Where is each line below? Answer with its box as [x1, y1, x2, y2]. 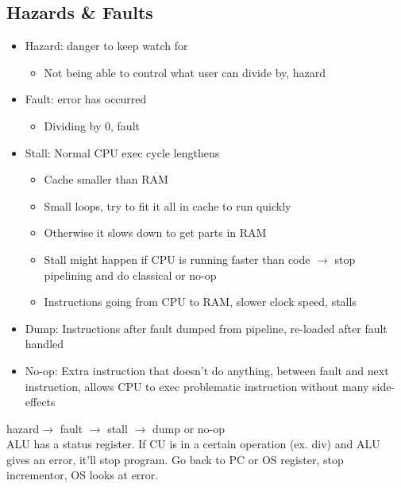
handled [25, 335, 64, 352]
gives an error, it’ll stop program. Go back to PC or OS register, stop [6, 451, 344, 467]
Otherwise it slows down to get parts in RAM [44, 224, 267, 241]
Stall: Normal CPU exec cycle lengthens [25, 144, 220, 161]
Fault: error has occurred [25, 91, 147, 107]
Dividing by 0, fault [44, 117, 140, 134]
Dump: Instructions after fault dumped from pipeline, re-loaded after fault [25, 320, 388, 336]
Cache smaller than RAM [44, 171, 168, 188]
